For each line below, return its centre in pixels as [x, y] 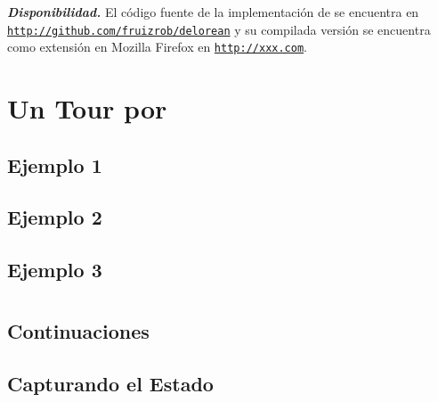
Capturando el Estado [110, 383]
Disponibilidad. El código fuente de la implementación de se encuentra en [213, 12]
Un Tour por [87, 108]
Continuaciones [78, 330]
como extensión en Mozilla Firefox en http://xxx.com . [157, 47]
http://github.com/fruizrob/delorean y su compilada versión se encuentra [219, 29]
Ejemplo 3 [55, 270]
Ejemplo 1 [55, 164]
